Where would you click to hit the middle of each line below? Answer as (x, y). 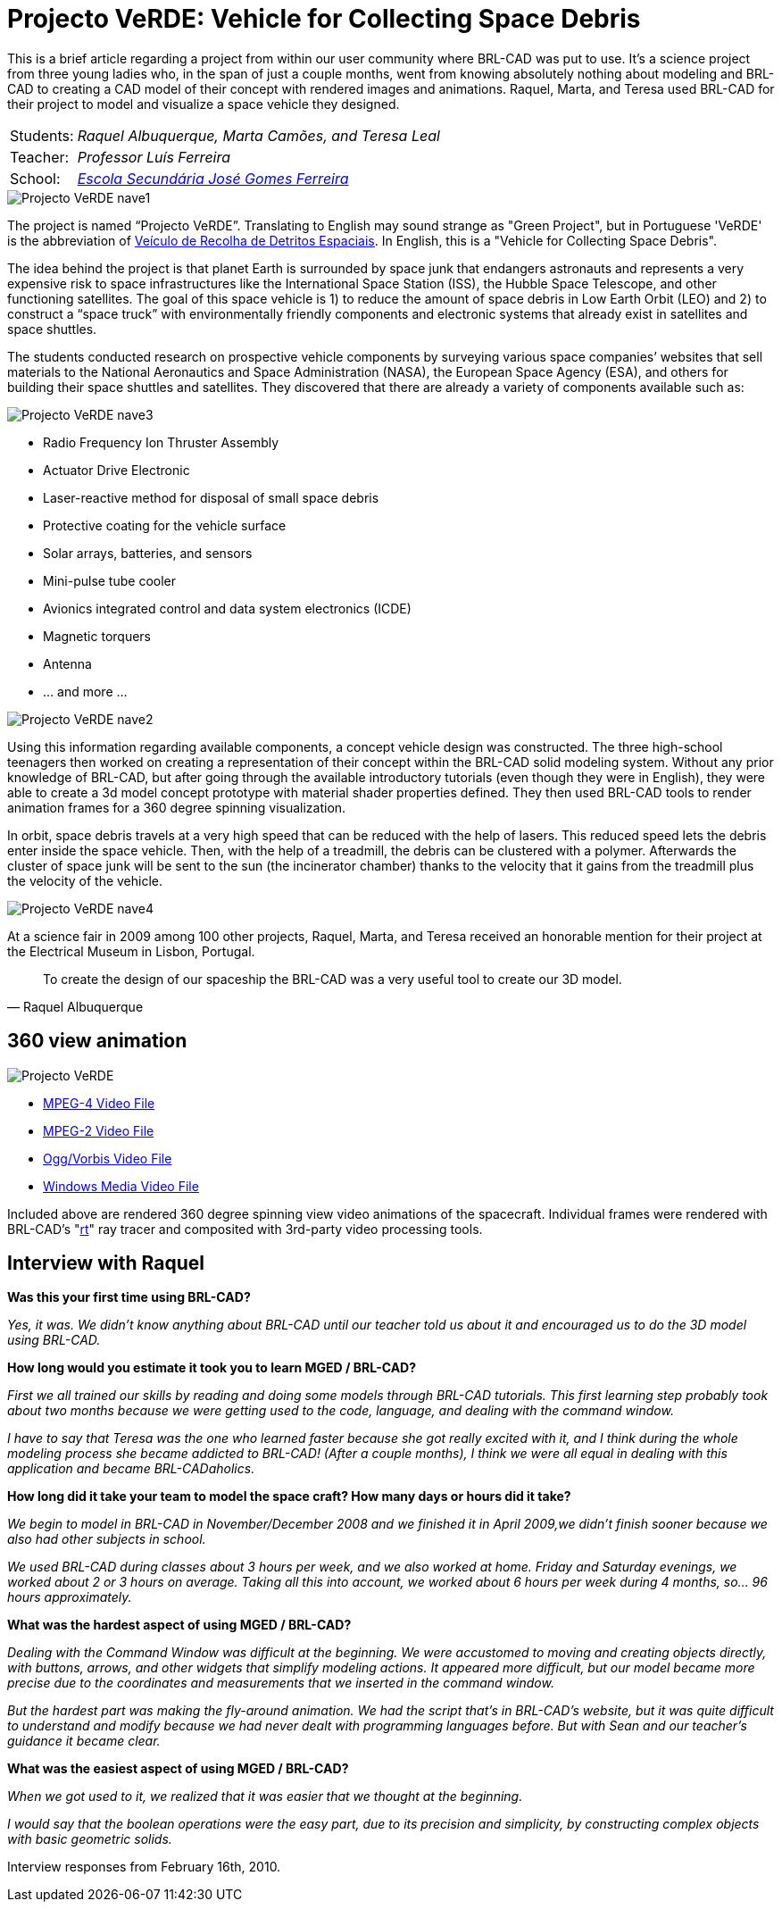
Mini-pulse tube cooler (110, 580)
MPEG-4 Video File (99, 1103)
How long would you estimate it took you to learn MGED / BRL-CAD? (212, 1368)
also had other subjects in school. (107, 1539)
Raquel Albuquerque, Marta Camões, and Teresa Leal (258, 135)
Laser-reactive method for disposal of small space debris (211, 497)
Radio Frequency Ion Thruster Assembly (161, 442)
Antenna (67, 663)
